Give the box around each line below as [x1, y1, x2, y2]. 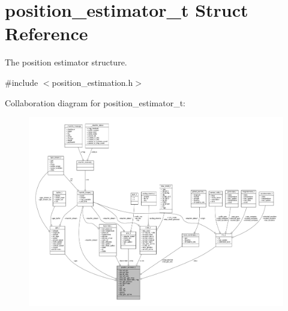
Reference [5, 21, 88, 46]
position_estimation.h [52, 76, 133, 88]
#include [5, 76, 38, 88]
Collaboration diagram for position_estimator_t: [5, 96, 185, 109]
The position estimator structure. [5, 56, 127, 68]
